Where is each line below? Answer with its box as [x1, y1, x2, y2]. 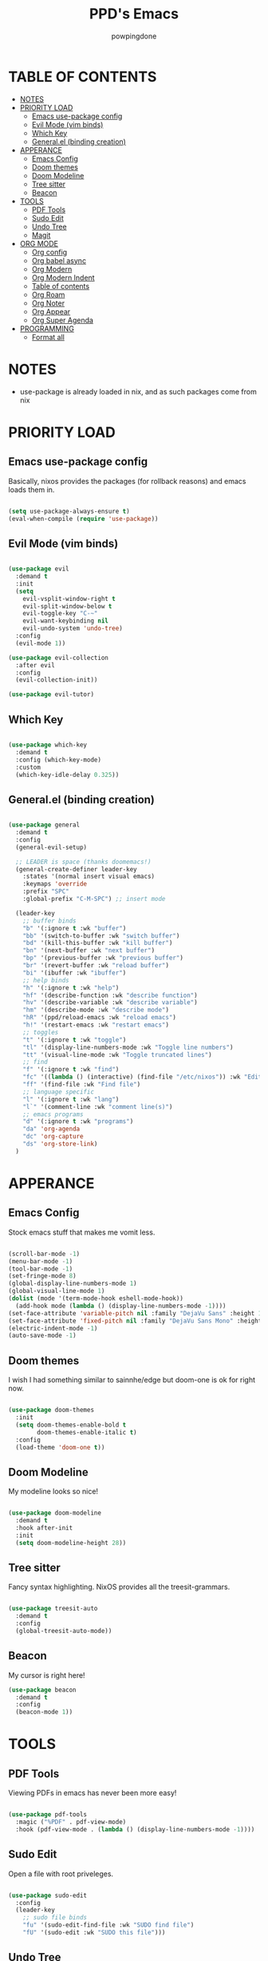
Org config [31, 247, 68, 257]
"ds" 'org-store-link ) [22, 1140, 98, 1148]
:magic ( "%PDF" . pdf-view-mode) [15, 1818, 127, 1827]
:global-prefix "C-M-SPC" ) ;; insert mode [22, 895, 166, 903]
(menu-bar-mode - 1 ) [8, 1257, 73, 1265]
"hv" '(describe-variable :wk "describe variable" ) [22, 999, 198, 1007]
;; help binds [22, 976, 69, 984]
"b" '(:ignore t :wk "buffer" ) [22, 924, 127, 932]
